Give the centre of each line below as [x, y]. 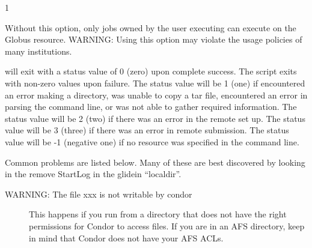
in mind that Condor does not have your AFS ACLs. [126, 237]
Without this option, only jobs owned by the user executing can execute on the [151, 27]
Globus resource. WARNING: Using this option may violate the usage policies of [154, 39]
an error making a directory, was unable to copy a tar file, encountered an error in [156, 95]
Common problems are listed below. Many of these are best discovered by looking [155, 162]
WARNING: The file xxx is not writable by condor [99, 194]
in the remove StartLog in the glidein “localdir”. [93, 174]
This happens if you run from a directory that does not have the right [158, 214]
